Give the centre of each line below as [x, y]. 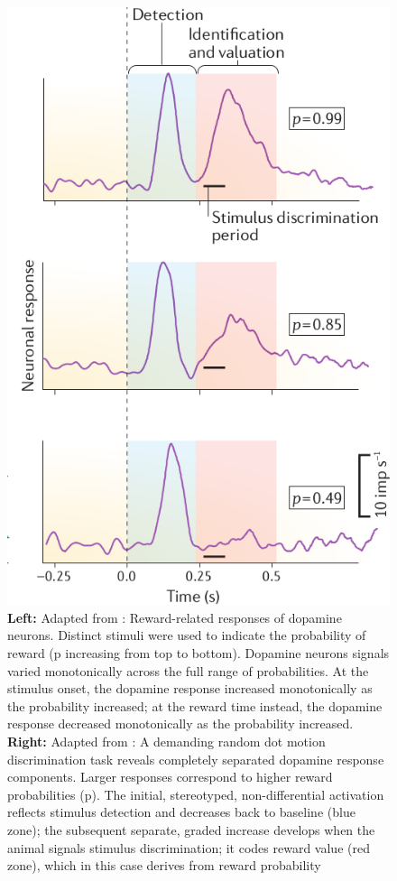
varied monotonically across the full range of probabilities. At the [188, 670]
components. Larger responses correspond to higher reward [170, 777]
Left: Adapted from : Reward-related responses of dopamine [175, 617]
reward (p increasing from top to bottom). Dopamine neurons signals [198, 653]
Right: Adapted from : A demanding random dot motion [166, 741]
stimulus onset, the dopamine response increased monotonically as [190, 688]
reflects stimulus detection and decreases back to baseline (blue [181, 812]
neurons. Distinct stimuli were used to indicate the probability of [187, 635]
